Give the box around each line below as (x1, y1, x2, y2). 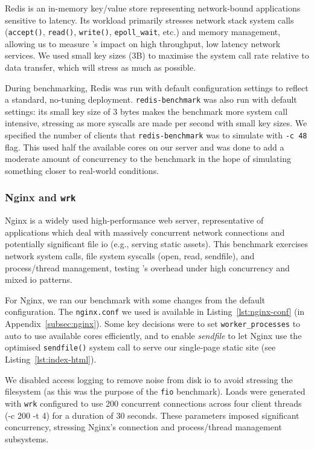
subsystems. (5, 432, 49, 445)
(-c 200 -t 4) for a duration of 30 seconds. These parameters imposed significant (5, 409, 300, 421)
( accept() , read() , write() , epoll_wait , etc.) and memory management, (5, 25, 281, 38)
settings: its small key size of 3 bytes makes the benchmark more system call (5, 105, 288, 117)
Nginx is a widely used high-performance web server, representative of (5, 214, 264, 227)
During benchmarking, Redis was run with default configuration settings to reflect (5, 81, 309, 94)
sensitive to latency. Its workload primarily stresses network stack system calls (5, 13, 294, 26)
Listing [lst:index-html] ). (5, 353, 97, 365)
